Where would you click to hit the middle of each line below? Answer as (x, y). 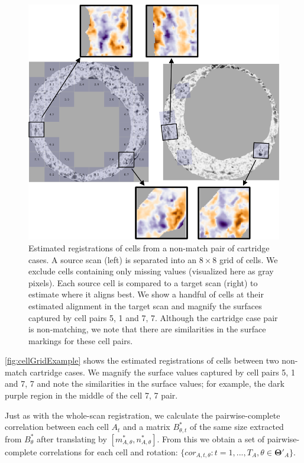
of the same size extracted (237, 427)
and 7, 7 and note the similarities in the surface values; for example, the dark (145, 383)
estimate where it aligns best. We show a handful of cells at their (146, 294)
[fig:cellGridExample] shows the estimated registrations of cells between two (142, 360)
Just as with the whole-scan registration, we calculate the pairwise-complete (143, 415)
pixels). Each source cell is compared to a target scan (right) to (143, 282)
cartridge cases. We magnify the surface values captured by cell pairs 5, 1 (162, 372)
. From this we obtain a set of (211, 438)
